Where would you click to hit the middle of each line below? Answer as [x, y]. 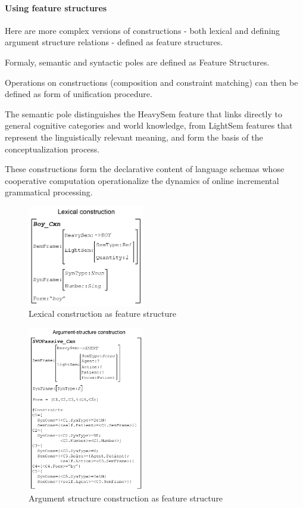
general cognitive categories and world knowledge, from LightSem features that [149, 125]
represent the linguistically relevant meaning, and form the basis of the [134, 137]
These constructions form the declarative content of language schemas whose [145, 169]
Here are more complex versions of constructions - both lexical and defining [143, 30]
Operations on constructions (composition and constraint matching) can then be [151, 82]
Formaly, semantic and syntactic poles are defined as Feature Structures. [137, 62]
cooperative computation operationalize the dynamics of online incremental [142, 180]
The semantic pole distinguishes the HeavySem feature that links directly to [143, 113]
